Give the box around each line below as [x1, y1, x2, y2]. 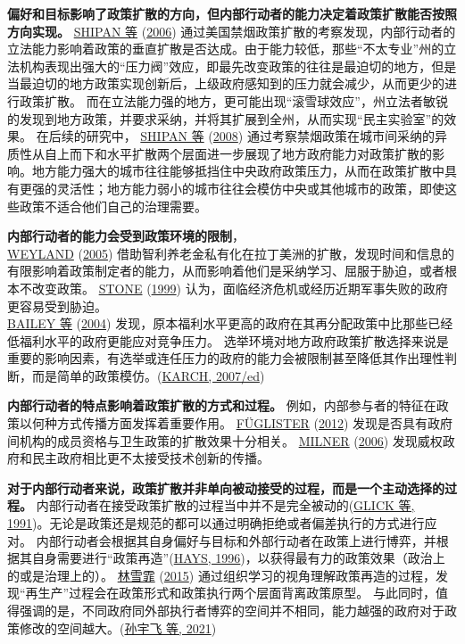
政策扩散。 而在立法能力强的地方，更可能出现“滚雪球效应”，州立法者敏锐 [19, 91, 448, 110]
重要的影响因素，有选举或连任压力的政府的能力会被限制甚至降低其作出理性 [7, 349, 444, 367]
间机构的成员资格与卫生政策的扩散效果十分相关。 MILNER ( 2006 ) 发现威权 [7, 431, 443, 450]
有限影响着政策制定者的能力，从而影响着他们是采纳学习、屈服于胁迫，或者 [7, 261, 444, 280]
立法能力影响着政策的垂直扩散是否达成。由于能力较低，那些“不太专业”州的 [7, 39, 444, 58]
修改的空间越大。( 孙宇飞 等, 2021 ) [19, 618, 217, 637]
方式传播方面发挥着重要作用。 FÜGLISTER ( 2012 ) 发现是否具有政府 [56, 414, 453, 433]
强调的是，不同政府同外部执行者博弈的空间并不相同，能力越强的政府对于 [19, 601, 444, 619]
